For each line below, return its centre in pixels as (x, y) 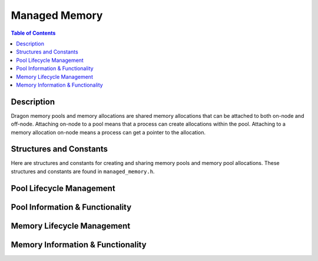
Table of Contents (33, 33)
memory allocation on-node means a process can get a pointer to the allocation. (108, 132)
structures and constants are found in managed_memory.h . (83, 171)
